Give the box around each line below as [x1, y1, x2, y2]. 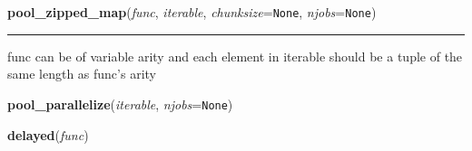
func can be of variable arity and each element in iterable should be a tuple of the [7, 46, 463, 65]
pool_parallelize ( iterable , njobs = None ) [7, 94, 233, 113]
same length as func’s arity [7, 64, 156, 83]
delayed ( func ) [7, 125, 89, 144]
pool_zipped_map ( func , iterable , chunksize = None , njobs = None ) [7, 3, 377, 21]
